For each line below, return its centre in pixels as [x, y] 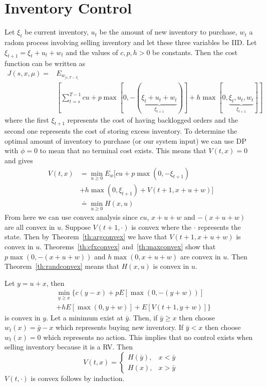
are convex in [200, 256]
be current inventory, [57, 32]
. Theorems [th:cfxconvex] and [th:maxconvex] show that [128, 246]
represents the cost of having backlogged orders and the [153, 119]
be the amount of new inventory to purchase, [168, 32]
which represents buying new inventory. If [119, 327]
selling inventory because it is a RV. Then [69, 347]
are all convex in [30, 227]
